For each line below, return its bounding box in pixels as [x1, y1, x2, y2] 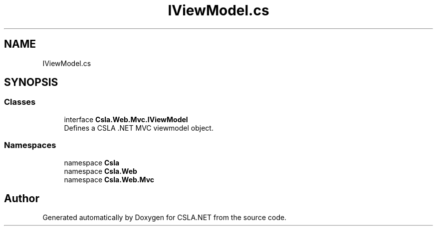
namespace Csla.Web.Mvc [64, 175, 155, 184]
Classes [4, 97, 36, 107]
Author [4, 192, 39, 205]
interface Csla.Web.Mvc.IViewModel [64, 115, 188, 124]
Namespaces [4, 140, 56, 151]
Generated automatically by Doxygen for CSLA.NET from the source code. [42, 213, 287, 222]
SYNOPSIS [4, 76, 58, 89]
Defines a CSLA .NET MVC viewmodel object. [64, 123, 214, 132]
